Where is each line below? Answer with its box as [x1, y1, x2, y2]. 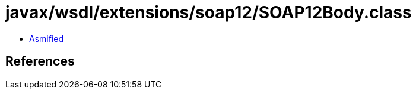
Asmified [29, 33, 64, 44]
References [5, 54, 75, 69]
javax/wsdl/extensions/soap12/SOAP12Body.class [5, 2, 412, 22]
